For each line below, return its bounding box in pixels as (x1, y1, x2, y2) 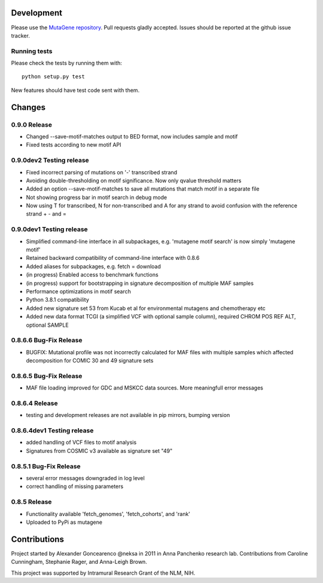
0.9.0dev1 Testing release (11, 225, 88, 234)
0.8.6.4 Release (11, 399, 58, 407)
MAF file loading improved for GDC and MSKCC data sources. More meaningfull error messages (26, 384, 263, 391)
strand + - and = (26, 210, 67, 217)
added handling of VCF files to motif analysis (26, 439, 137, 446)
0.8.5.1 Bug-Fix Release (11, 462, 81, 470)
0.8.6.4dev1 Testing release (11, 426, 94, 435)
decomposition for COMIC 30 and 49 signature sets (26, 357, 154, 364)
